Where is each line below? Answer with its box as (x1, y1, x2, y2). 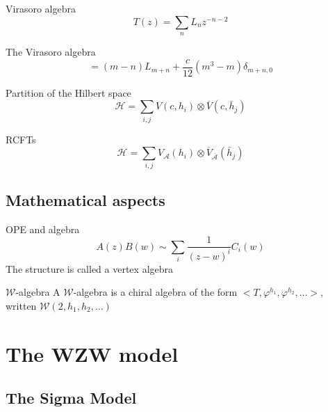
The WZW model (6, 339, 179, 367)
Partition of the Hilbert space (6, 85, 131, 100)
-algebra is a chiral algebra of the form (73, 285, 238, 299)
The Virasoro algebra (6, 44, 96, 58)
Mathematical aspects (6, 189, 165, 210)
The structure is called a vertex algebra (6, 261, 174, 276)
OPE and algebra (6, 221, 80, 236)
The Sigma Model (6, 387, 137, 409)
